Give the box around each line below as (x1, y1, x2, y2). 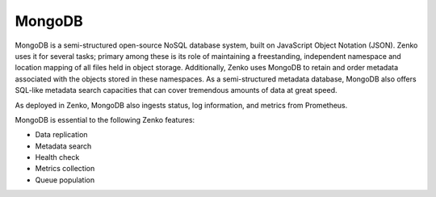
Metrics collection (35, 164, 95, 174)
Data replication (35, 130, 88, 140)
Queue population (35, 174, 95, 185)
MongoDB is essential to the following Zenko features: (15, 115, 195, 124)
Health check (35, 153, 80, 162)
